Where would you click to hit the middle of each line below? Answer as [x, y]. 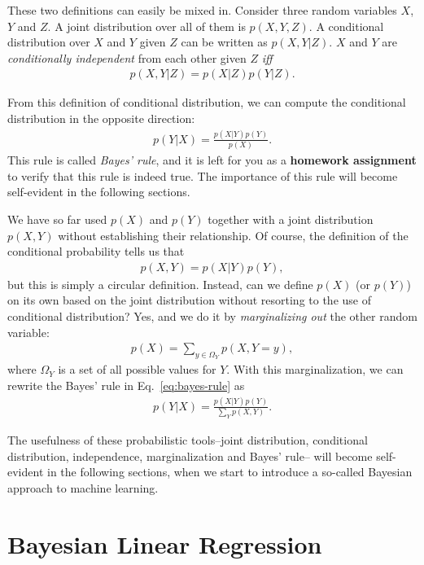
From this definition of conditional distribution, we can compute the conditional [207, 102]
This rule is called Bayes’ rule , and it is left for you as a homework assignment [212, 160]
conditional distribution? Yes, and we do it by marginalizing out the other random [212, 316]
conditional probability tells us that [96, 251]
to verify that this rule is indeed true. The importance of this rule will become [203, 175]
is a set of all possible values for [137, 369]
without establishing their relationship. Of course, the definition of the [233, 235]
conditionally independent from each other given [127, 57]
